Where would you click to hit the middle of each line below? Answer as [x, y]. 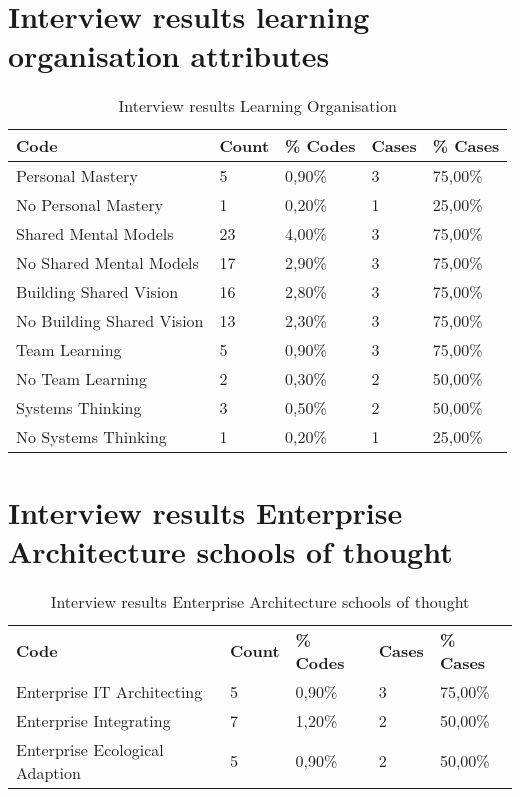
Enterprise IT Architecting [109, 691]
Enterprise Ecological [90, 749]
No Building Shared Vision [110, 321]
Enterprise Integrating [93, 720]
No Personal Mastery [90, 205]
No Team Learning [81, 379]
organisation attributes [169, 55]
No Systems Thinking [91, 437]
